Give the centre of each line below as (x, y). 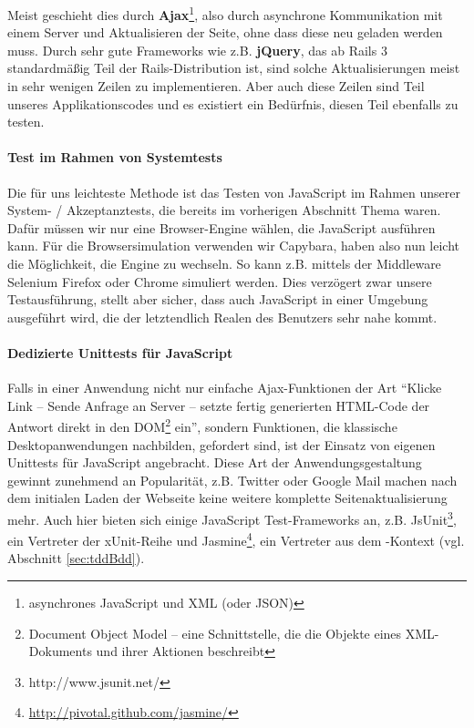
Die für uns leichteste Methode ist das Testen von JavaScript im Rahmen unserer (234, 192)
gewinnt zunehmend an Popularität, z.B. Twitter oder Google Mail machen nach (232, 480)
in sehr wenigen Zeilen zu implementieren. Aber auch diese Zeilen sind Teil (216, 86)
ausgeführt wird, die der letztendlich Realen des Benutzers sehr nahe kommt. (222, 317)
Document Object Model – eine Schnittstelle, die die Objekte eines (215, 633)
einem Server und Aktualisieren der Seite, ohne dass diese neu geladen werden (225, 32)
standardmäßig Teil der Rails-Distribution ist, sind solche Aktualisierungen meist (234, 68)
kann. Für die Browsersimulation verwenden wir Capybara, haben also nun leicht (234, 246)
